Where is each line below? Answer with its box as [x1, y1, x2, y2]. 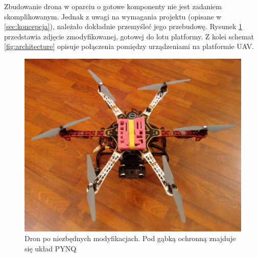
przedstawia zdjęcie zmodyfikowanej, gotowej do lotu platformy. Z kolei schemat [4, 31, 254, 41]
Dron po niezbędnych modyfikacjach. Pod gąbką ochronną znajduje [25, 233, 236, 244]
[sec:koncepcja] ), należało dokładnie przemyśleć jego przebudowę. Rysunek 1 [4, 21, 243, 32]
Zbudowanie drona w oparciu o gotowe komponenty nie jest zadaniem [4, 1, 222, 11]
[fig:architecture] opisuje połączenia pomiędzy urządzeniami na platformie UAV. [4, 41, 254, 52]
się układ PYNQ [25, 243, 77, 254]
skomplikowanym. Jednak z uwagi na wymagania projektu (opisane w [4, 11, 222, 21]
